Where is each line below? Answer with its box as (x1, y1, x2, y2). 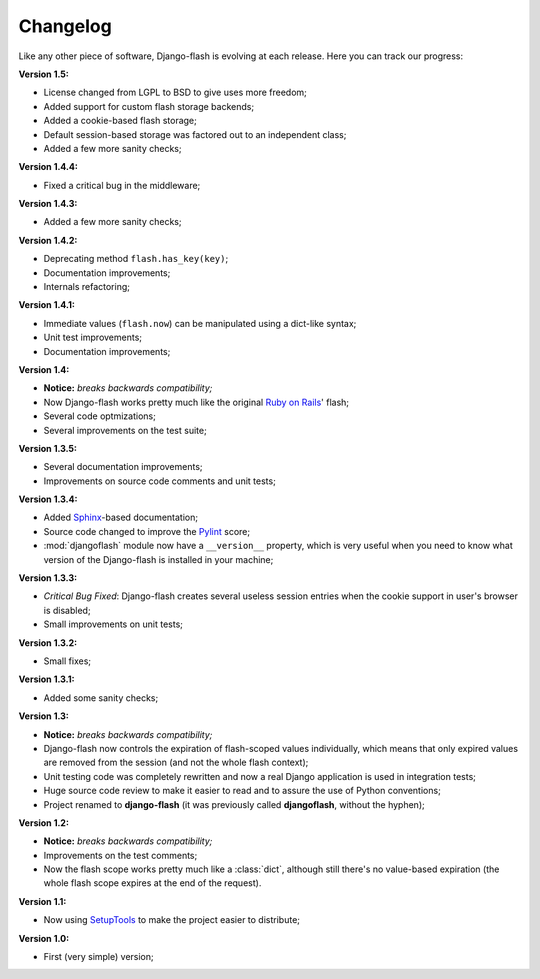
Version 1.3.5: (18, 442, 77, 454)
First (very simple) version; (43, 951, 154, 963)
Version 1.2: (18, 816, 70, 829)
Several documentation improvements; (43, 461, 204, 473)
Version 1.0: (18, 932, 70, 944)
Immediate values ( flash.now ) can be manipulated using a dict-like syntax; (43, 317, 357, 329)
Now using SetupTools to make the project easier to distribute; (43, 914, 300, 926)
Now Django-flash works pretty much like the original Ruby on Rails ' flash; (43, 396, 350, 408)
